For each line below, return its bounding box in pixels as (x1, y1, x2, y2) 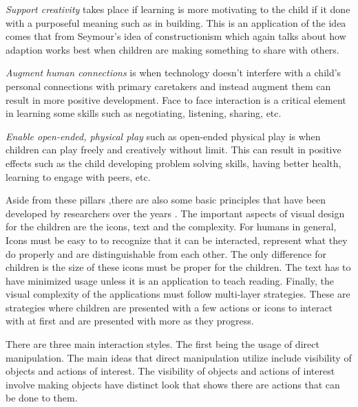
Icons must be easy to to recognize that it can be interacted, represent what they (6, 232, 348, 247)
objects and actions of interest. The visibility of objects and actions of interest (6, 364, 335, 378)
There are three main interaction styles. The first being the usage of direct (6, 337, 319, 351)
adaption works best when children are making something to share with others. (6, 42, 339, 56)
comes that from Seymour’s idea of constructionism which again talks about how (6, 29, 346, 43)
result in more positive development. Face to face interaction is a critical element (6, 92, 346, 107)
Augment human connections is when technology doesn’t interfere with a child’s (6, 65, 341, 80)
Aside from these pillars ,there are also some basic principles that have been (6, 192, 326, 207)
